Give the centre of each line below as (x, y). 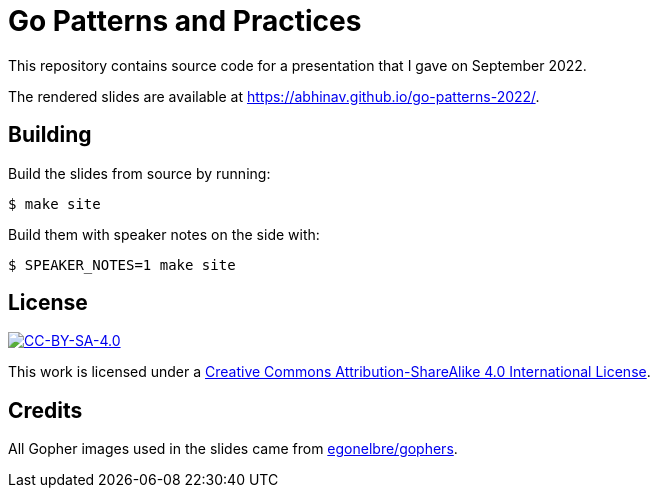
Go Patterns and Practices (185, 21)
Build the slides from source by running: (139, 173)
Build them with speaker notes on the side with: (164, 234)
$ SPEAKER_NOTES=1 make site (122, 264)
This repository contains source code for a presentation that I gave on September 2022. (297, 65)
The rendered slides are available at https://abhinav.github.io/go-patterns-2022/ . (274, 96)
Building (50, 135)
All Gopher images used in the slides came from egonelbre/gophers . (233, 449)
